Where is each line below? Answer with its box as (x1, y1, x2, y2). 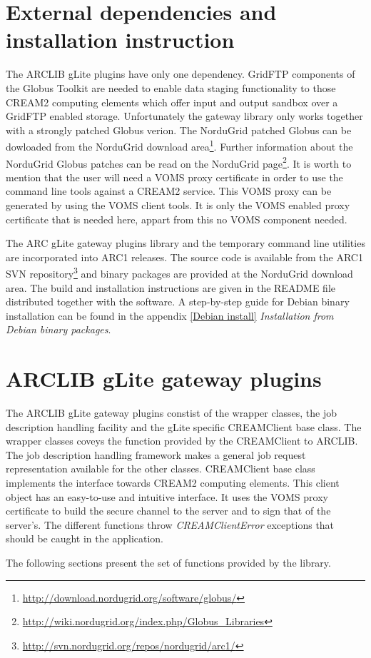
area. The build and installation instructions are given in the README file (6, 280, 336, 295)
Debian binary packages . (6, 322, 111, 337)
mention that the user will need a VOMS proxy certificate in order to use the (6, 169, 343, 184)
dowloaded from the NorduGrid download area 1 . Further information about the (6, 137, 353, 153)
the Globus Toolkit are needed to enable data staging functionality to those (6, 80, 336, 95)
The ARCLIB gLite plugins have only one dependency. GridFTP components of (6, 66, 355, 81)
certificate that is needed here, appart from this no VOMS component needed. (6, 211, 347, 226)
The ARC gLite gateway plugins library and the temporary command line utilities (6, 236, 365, 250)
